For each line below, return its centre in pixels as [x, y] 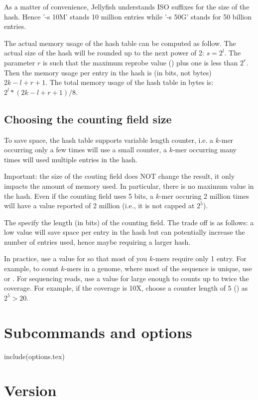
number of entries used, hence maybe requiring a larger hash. [97, 241]
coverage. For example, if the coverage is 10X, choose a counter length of [115, 288]
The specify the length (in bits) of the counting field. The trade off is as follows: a [129, 222]
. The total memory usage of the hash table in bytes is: [129, 82]
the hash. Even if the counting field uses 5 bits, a [79, 196]
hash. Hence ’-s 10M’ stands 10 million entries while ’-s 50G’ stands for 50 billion [128, 16]
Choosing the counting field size [88, 119]
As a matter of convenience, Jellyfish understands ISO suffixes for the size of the [127, 6]
